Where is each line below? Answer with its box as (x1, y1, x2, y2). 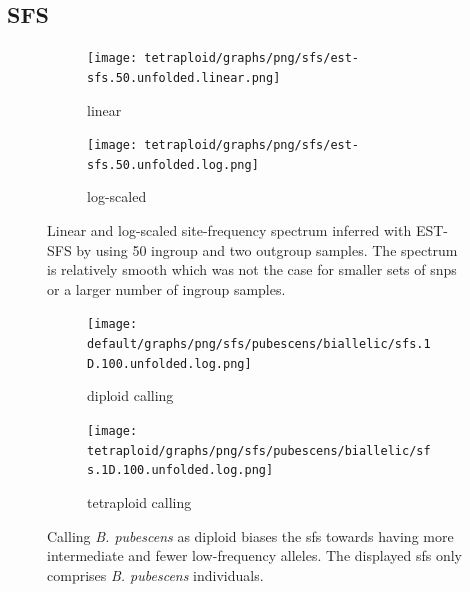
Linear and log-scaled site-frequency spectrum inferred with (47, 220, 412, 241)
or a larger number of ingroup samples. (47, 278, 286, 299)
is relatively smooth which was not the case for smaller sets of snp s (47, 259, 457, 280)
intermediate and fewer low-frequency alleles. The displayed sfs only (47, 545, 462, 566)
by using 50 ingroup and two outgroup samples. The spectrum (76, 239, 458, 260)
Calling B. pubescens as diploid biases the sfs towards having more (47, 525, 454, 546)
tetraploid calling (87, 491, 192, 512)
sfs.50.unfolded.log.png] (87, 157, 259, 172)
